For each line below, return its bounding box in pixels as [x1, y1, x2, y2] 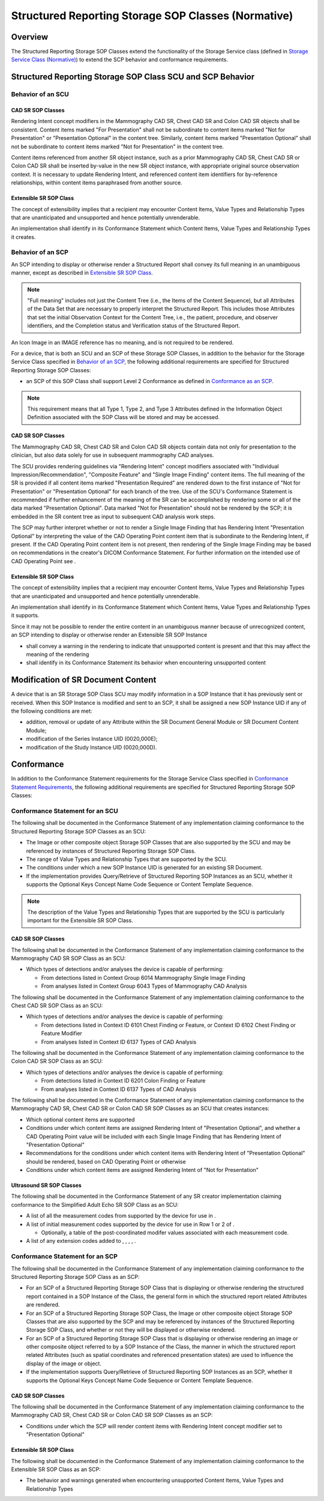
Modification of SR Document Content [11, 675, 157, 685]
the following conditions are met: [11, 707, 92, 714]
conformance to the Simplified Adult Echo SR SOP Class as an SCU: [11, 1201, 179, 1208]
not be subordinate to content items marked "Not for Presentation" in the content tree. [11, 143, 224, 150]
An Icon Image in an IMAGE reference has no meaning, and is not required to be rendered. [11, 339, 234, 346]
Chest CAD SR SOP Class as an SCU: [11, 1002, 103, 1009]
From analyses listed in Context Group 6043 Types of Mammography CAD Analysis [41, 982, 247, 990]
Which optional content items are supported [26, 1116, 135, 1123]
